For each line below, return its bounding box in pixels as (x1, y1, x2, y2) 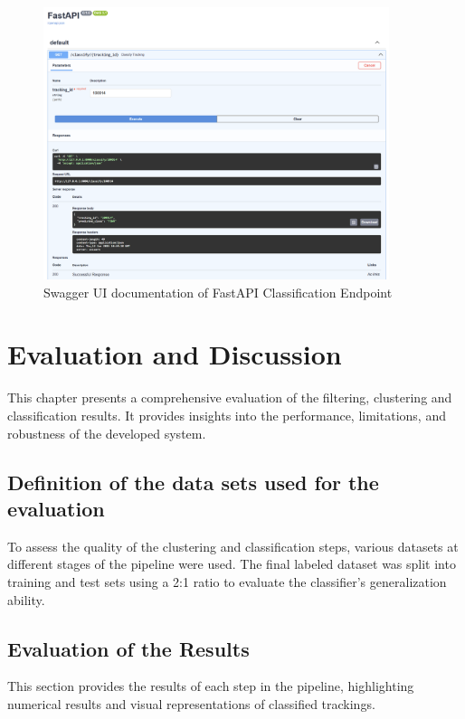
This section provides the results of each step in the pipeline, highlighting (7, 676, 414, 695)
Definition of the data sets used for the (7, 468, 379, 496)
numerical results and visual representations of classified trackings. (7, 694, 375, 713)
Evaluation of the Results (7, 634, 250, 662)
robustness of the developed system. (7, 423, 206, 442)
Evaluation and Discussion (7, 336, 342, 373)
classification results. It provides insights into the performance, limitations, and (7, 406, 446, 424)
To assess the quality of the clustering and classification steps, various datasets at (7, 536, 459, 555)
